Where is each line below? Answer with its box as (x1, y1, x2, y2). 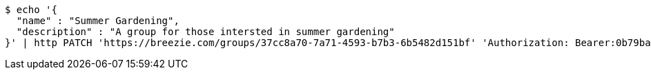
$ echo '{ (5, 4, 57, 15)
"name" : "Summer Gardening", (16, 15, 179, 26)
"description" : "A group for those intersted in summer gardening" (16, 26, 395, 37)
